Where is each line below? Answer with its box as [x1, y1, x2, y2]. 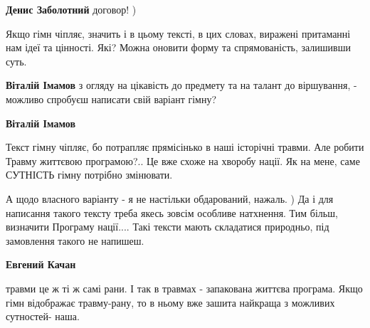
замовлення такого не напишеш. [6, 233, 144, 248]
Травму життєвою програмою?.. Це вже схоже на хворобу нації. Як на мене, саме [6, 153, 360, 168]
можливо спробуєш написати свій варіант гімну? [6, 91, 217, 106]
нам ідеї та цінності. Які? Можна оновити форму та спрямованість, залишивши [6, 40, 351, 55]
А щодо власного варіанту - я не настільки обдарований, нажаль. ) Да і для [6, 191, 334, 206]
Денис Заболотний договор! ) [6, 2, 137, 16]
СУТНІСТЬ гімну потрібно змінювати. [6, 167, 173, 182]
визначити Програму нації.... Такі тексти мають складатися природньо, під [6, 219, 329, 234]
